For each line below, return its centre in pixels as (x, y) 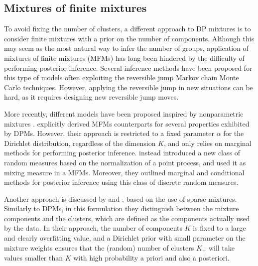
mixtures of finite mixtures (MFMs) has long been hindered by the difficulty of (124, 58)
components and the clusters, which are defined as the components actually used (127, 218)
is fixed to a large (219, 228)
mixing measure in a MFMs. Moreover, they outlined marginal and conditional (124, 172)
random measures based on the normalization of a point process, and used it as (125, 162)
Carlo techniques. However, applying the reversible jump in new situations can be (129, 87)
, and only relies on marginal (207, 143)
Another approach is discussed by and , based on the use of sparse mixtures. (121, 199)
